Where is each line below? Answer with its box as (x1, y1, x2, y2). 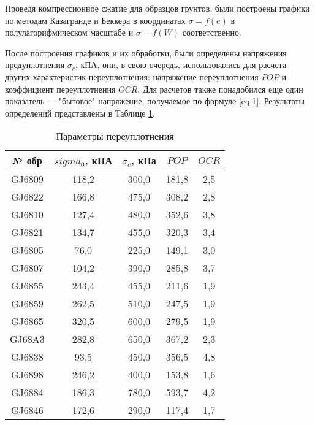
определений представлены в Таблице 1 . (5, 106, 155, 119)
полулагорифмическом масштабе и (5, 26, 134, 39)
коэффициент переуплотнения (5, 82, 116, 95)
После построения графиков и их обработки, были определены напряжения (5, 46, 287, 59)
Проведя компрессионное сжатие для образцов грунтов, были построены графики (5, 2, 310, 14)
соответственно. (182, 26, 241, 39)
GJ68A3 (10, 332, 45, 347)
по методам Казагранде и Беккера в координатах (5, 13, 186, 26)
